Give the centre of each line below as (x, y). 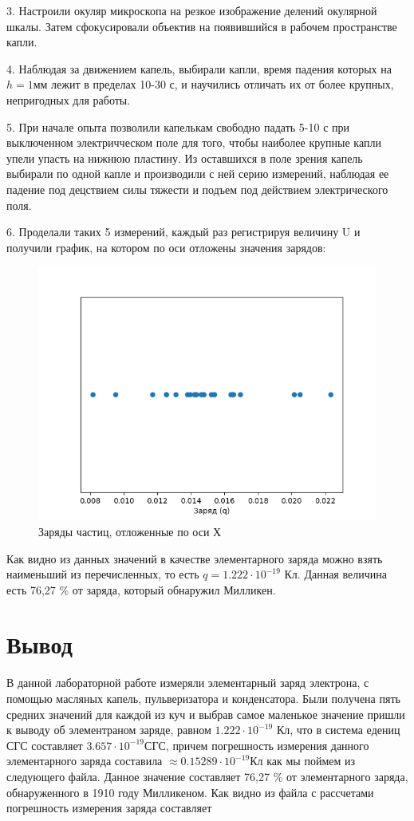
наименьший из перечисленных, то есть (103, 574)
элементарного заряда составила (85, 761)
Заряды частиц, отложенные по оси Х (130, 531)
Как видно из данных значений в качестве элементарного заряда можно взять (195, 558)
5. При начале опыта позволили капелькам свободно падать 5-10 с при (178, 126)
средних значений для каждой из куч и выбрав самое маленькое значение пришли (206, 714)
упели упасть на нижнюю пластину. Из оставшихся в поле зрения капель (185, 158)
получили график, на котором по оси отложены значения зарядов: (166, 247)
